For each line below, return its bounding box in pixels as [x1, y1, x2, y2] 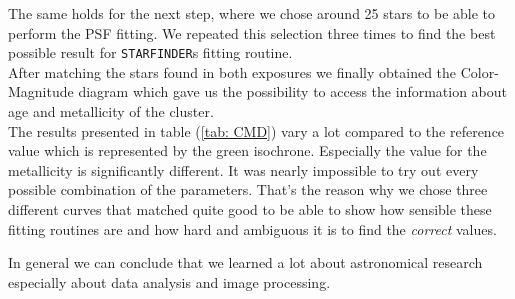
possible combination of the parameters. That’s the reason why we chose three [8, 179, 488, 200]
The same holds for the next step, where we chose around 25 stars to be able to [8, 3, 496, 23]
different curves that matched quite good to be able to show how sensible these [8, 199, 492, 219]
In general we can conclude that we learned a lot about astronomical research [8, 252, 483, 273]
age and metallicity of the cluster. [8, 101, 214, 122]
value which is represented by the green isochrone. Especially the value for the [8, 140, 487, 161]
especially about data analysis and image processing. [8, 271, 331, 292]
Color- [460, 61, 499, 82]
